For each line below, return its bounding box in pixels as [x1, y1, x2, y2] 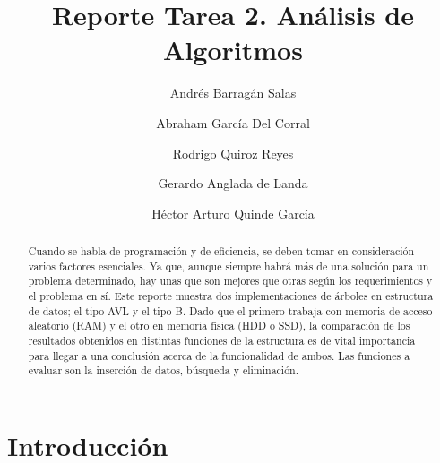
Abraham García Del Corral [156, 113, 310, 132]
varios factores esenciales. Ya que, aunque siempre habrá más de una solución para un [28, 258, 429, 273]
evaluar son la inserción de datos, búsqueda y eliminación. [28, 363, 299, 378]
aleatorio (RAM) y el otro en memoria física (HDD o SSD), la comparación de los [28, 318, 410, 333]
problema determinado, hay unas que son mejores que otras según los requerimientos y [28, 273, 433, 288]
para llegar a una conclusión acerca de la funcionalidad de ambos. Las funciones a [28, 347, 410, 363]
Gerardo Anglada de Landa [158, 174, 308, 193]
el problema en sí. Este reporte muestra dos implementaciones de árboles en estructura [28, 288, 434, 304]
